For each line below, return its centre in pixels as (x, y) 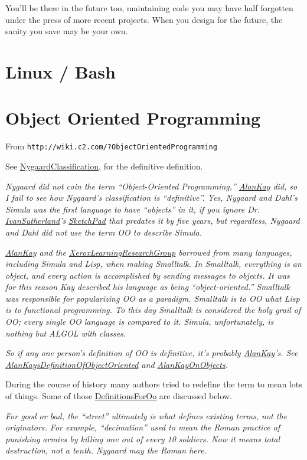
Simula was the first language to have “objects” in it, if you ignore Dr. (133, 209)
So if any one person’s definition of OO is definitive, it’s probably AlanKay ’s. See (152, 353)
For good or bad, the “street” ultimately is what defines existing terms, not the (146, 415)
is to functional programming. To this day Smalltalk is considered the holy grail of (153, 310)
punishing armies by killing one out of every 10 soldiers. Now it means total (143, 438)
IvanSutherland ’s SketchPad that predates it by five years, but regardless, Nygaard (153, 221)
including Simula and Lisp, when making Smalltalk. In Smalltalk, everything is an (153, 264)
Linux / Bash (61, 71)
